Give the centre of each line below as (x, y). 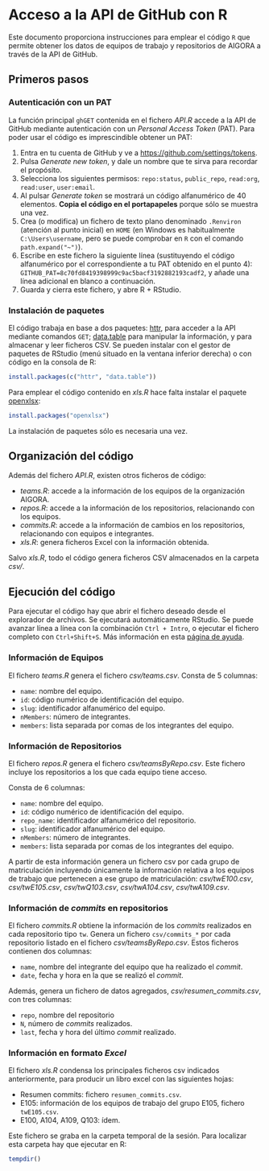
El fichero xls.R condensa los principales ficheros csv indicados (114, 1070)
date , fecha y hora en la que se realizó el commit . (101, 975)
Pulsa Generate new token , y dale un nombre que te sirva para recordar (139, 161)
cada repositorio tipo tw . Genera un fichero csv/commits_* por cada (120, 934)
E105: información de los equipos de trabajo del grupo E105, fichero (132, 1103)
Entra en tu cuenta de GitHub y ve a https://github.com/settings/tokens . (139, 153)
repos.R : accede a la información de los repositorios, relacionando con (137, 508)
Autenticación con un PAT (60, 102)
